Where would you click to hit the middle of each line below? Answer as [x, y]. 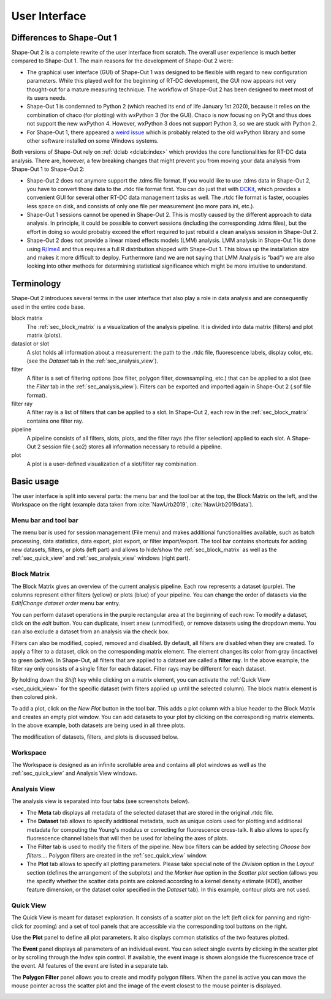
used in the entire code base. [48, 307]
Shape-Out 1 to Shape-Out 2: [48, 169]
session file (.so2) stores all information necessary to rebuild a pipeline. [132, 447]
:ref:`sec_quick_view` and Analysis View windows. [74, 773]
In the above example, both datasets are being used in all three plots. [98, 725]
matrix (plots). [44, 335]
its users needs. [47, 98]
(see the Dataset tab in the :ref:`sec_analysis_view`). [93, 361]
